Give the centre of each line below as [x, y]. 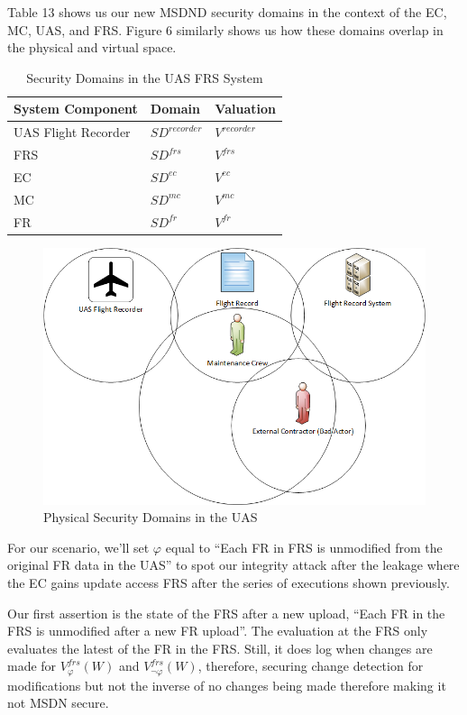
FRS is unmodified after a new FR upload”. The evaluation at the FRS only [218, 631]
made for [32, 666]
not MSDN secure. [58, 703]
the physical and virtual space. [92, 47]
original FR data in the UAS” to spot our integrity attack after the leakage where [233, 565]
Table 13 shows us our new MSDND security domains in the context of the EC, [227, 12]
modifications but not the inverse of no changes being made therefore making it [227, 685]
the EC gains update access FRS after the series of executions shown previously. [229, 582]
